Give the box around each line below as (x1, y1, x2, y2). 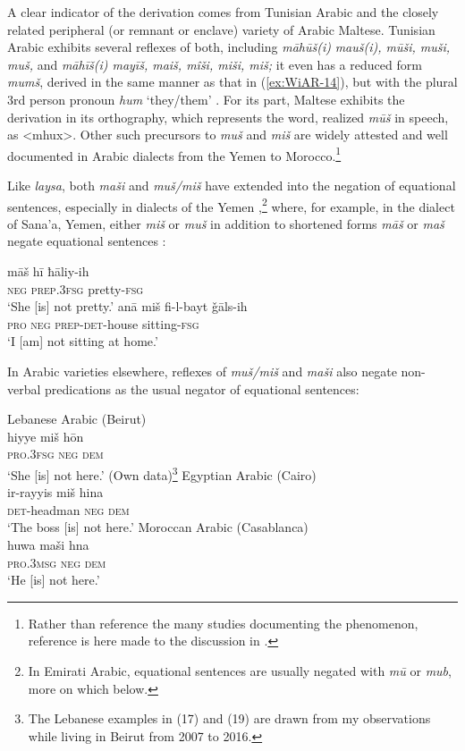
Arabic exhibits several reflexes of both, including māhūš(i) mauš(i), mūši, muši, (7, 38, 451, 56)
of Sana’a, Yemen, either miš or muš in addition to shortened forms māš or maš (7, 214, 444, 232)
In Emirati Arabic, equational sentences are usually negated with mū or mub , (28, 661, 452, 679)
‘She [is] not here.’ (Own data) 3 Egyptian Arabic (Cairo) (7, 462, 317, 484)
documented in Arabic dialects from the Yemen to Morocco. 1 (7, 143, 342, 165)
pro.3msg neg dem (7, 553, 106, 571)
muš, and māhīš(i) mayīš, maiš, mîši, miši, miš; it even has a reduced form (7, 55, 422, 73)
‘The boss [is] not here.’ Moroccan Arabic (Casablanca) (7, 518, 309, 536)
